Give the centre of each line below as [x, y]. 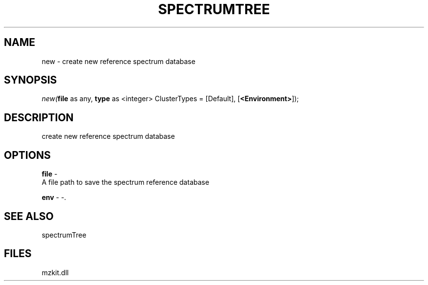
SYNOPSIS [31, 80]
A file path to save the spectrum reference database [126, 182]
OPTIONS [27, 155]
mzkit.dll [55, 272]
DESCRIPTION [39, 117]
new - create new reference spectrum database [118, 61]
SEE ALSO [29, 216]
